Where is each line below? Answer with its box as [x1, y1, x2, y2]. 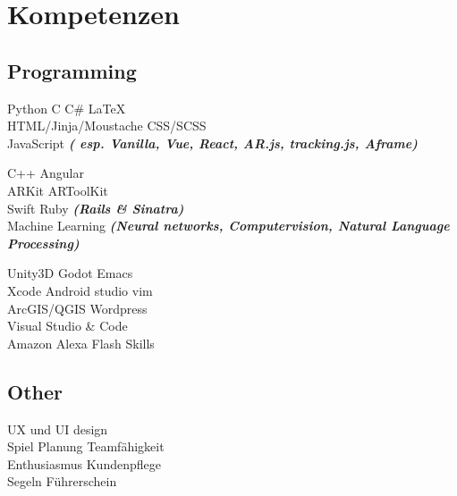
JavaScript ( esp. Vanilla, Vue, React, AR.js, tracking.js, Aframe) [7, 133, 418, 152]
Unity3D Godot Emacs [7, 264, 133, 282]
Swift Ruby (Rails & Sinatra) [7, 198, 184, 217]
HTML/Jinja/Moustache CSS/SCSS [7, 116, 207, 135]
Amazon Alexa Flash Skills [7, 333, 155, 352]
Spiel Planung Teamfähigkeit [7, 437, 165, 456]
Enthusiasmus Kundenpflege [7, 454, 161, 473]
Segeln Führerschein [7, 472, 117, 491]
